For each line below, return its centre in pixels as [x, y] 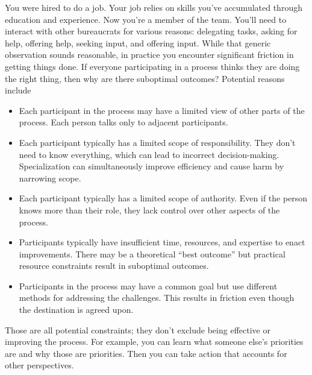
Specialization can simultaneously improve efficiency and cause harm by [151, 166]
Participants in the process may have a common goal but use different [148, 285]
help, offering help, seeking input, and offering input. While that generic [138, 43]
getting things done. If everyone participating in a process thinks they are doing [152, 66]
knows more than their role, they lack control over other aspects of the [149, 210]
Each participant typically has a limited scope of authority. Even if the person [163, 198]
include [18, 90]
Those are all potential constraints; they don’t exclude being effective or [138, 329]
